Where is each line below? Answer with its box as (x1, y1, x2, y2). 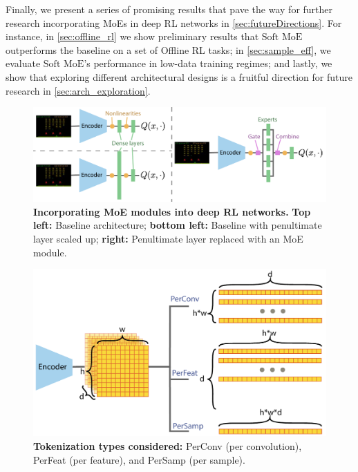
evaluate (6, 56, 41, 70)
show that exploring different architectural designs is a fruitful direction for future (6, 69, 352, 84)
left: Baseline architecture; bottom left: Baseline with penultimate (33, 218, 322, 232)
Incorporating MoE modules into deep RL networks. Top (33, 204, 311, 218)
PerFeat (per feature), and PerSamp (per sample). (33, 452, 245, 466)
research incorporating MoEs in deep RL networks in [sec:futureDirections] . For (6, 15, 342, 30)
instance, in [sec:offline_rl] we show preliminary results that (6, 29, 259, 44)
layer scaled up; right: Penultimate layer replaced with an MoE (33, 231, 303, 245)
